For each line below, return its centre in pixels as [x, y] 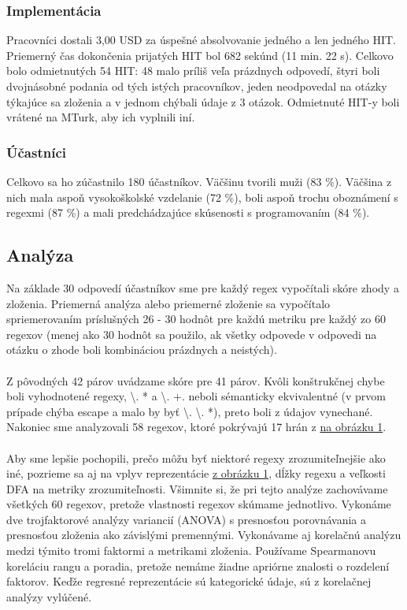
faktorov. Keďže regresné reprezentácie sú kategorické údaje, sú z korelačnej [189, 581]
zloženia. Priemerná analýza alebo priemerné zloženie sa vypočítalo [168, 303]
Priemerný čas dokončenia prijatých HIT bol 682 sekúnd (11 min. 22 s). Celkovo [200, 55]
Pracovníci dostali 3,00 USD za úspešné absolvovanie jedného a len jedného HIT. [202, 40]
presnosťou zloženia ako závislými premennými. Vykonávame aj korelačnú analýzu [204, 535]
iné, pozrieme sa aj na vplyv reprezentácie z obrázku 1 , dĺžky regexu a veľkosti [196, 473]
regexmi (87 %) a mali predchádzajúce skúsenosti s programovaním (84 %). [188, 212]
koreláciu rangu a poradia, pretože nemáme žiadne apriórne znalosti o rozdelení [198, 565]
